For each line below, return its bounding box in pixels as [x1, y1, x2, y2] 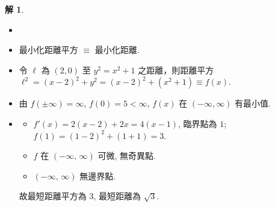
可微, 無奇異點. [97, 149, 156, 162]
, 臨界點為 [178, 117, 217, 129]
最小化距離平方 [19, 43, 78, 56]
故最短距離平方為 [19, 190, 87, 202]
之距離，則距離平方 [138, 63, 214, 76]
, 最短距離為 [93, 190, 141, 202]
